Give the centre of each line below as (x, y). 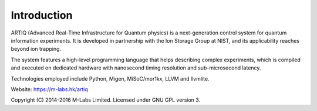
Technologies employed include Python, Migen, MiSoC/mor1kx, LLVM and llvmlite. (110, 78)
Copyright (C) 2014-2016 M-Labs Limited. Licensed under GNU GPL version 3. (106, 100)
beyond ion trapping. (36, 49)
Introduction (42, 15)
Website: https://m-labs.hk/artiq (49, 89)
